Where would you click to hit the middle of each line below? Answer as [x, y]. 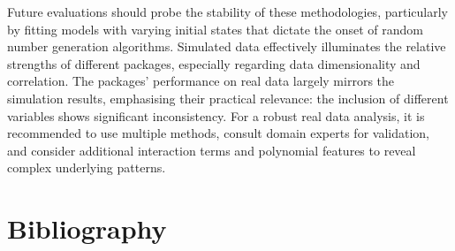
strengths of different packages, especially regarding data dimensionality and [214, 63]
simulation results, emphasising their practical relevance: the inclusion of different [228, 98]
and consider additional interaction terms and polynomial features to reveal [212, 150]
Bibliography [87, 228]
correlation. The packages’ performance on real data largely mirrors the [201, 81]
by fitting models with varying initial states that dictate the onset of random [215, 29]
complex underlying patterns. [87, 167]
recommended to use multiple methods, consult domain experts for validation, [218, 133]
